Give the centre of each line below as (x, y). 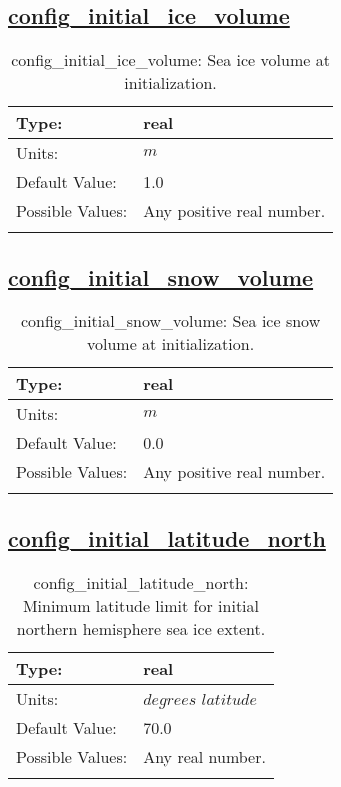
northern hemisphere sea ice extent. (141, 628)
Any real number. (204, 756)
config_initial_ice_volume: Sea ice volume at (170, 60)
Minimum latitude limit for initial (141, 605)
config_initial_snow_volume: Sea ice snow (170, 321)
